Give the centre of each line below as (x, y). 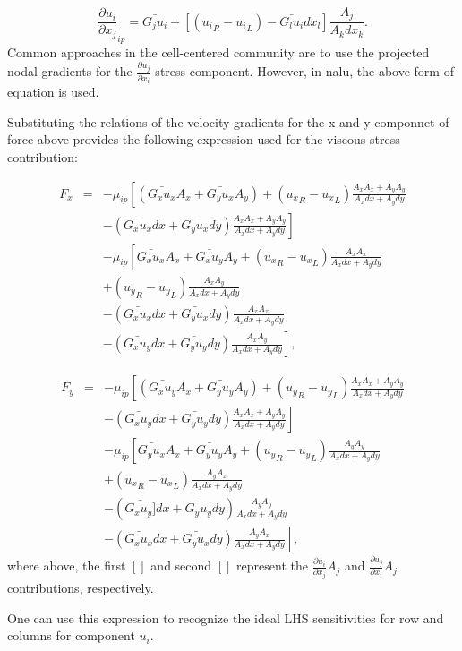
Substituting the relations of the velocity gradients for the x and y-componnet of (228, 121)
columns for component (71, 635)
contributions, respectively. (81, 588)
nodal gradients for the (70, 71)
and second (181, 565)
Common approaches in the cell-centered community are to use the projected (218, 51)
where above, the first (67, 565)
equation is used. (53, 92)
